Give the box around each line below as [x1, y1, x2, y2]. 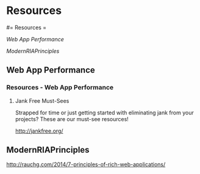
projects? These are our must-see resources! [15, 115, 129, 122]
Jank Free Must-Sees [15, 97, 70, 104]
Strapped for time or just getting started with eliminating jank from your [15, 109, 194, 116]
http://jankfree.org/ [15, 127, 63, 134]
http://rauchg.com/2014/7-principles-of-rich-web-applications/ [6, 161, 166, 168]
